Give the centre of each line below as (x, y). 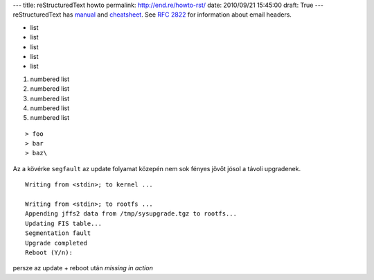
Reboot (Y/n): (49, 252)
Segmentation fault (58, 233)
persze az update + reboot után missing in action (83, 268)
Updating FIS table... (64, 223)
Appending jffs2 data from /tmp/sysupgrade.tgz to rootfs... (131, 214)
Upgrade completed (56, 243)
